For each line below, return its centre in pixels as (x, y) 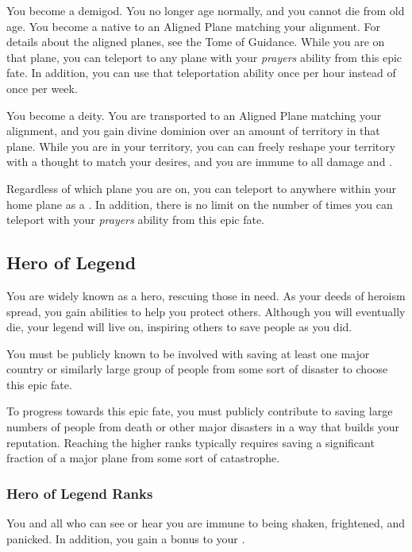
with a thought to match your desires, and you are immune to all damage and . (199, 162)
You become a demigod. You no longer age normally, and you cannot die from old (206, 10)
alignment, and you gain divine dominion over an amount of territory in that (193, 131)
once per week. (42, 88)
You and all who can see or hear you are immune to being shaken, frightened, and (206, 523)
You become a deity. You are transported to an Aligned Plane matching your (194, 115)
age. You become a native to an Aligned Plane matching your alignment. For (194, 26)
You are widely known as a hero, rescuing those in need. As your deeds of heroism (206, 295)
